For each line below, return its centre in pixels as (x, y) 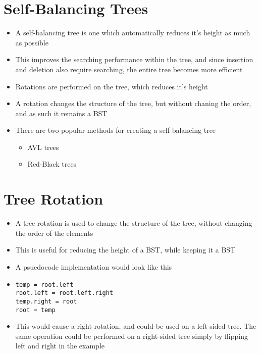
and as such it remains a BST (61, 113)
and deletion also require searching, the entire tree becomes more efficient (129, 69)
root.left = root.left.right (64, 293)
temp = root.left (44, 285)
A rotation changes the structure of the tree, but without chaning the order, (133, 103)
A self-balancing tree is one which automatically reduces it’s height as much (133, 33)
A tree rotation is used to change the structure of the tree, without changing (134, 223)
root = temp (35, 310)
